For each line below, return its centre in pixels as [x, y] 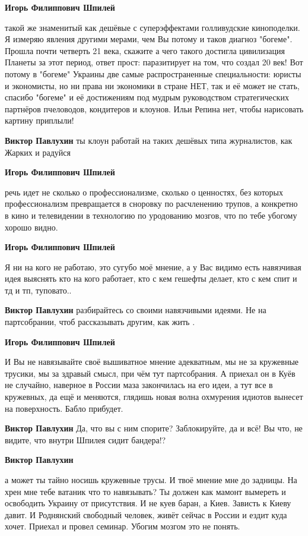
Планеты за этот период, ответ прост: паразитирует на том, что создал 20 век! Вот [154, 62]
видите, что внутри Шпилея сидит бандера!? [85, 439]
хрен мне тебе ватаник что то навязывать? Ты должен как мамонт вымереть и [145, 491]
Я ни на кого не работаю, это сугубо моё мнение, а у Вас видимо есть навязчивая [153, 267]
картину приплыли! [39, 120]
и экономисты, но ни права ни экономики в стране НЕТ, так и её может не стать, [152, 85]
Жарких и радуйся [38, 152]
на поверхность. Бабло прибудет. [64, 408]
